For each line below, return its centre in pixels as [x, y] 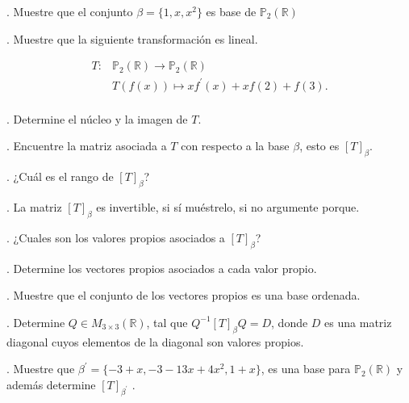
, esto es [319, 146]
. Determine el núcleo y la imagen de [97, 118]
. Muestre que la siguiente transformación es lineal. [132, 38]
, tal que [167, 322]
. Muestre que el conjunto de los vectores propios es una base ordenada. [184, 295]
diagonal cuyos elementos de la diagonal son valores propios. [155, 341]
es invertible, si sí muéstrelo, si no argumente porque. [228, 206]
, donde [290, 322]
